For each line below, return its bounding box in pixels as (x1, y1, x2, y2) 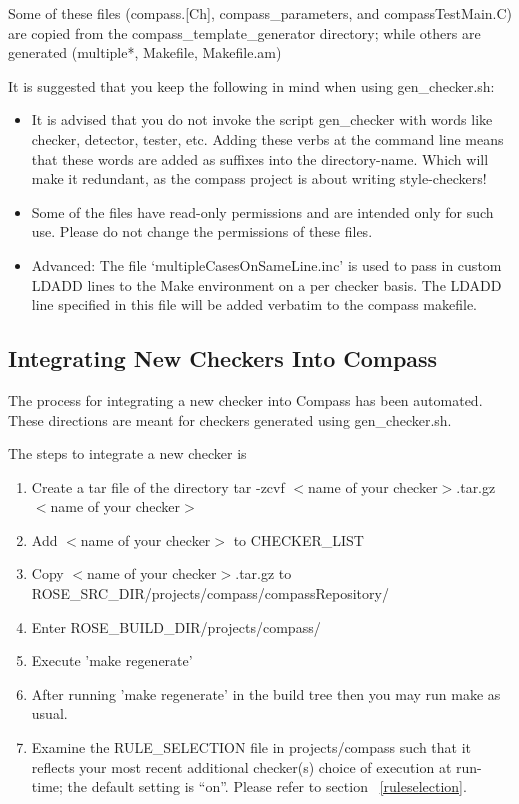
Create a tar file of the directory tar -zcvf (31, 476, 285, 497)
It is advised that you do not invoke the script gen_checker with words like (31, 109, 493, 130)
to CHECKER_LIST (233, 529, 364, 550)
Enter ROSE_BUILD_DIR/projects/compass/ (31, 616, 321, 637)
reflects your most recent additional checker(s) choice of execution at (31, 756, 452, 777)
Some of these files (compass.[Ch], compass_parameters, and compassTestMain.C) (8, 3, 513, 23)
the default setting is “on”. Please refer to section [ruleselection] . (67, 776, 467, 797)
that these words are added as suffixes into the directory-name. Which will (31, 148, 489, 169)
